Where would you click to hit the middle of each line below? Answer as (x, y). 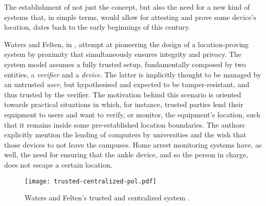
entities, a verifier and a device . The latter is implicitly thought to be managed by (133, 74)
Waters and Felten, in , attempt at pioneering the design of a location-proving (127, 44)
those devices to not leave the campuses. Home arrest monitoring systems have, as (133, 144)
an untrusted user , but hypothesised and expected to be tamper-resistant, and (127, 84)
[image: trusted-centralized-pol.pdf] (91, 181)
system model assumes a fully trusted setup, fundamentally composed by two (125, 64)
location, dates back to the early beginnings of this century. (97, 27)
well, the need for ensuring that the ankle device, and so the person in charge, (126, 154)
